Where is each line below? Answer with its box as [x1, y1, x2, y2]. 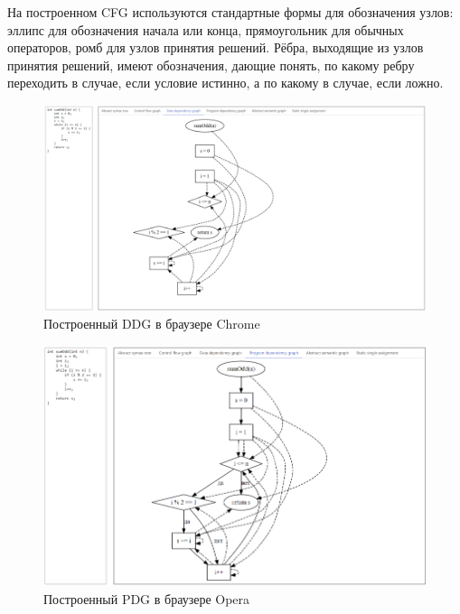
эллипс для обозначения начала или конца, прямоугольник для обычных [7, 20, 404, 39]
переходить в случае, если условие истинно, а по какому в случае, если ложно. [7, 73, 444, 92]
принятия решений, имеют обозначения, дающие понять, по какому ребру [7, 55, 415, 74]
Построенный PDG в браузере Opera [43, 589, 250, 608]
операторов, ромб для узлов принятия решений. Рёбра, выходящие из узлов [7, 38, 424, 57]
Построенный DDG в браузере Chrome [43, 314, 260, 333]
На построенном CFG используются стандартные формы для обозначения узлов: [7, 3, 454, 21]
